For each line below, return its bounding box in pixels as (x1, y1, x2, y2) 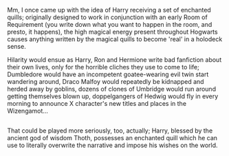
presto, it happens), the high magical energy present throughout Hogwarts (7, 27, 218, 36)
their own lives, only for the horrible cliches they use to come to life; (7, 63, 199, 71)
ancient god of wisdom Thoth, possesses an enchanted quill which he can (7, 134, 218, 142)
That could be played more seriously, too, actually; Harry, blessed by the (7, 126, 213, 135)
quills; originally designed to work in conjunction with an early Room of (7, 13, 208, 21)
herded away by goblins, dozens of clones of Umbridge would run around (7, 85, 217, 93)
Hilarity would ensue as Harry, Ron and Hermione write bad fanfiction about (7, 56, 222, 64)
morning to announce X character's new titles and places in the (7, 100, 187, 107)
